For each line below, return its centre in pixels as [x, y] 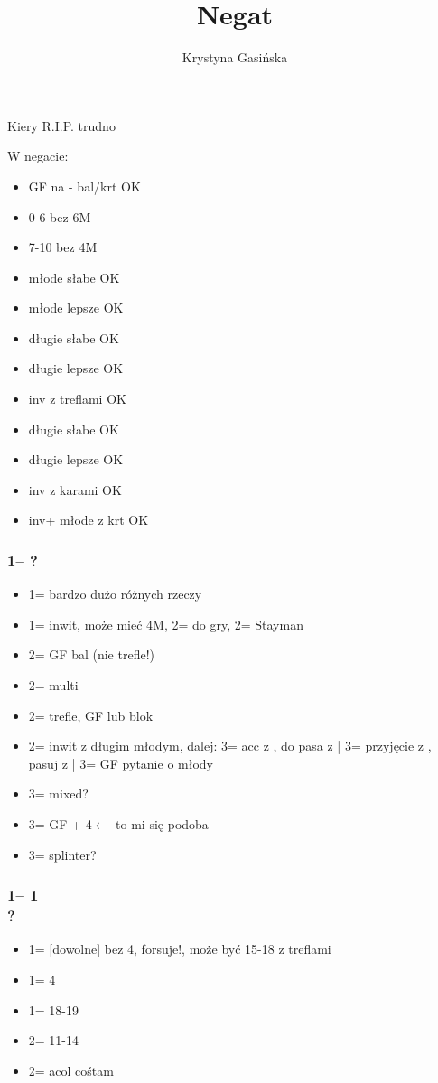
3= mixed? [58, 794]
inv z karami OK [75, 489]
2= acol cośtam [71, 1070]
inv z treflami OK [77, 399]
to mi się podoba [162, 824]
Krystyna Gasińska [235, 57]
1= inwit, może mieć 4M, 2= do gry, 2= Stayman [166, 624]
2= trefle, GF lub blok [91, 715]
